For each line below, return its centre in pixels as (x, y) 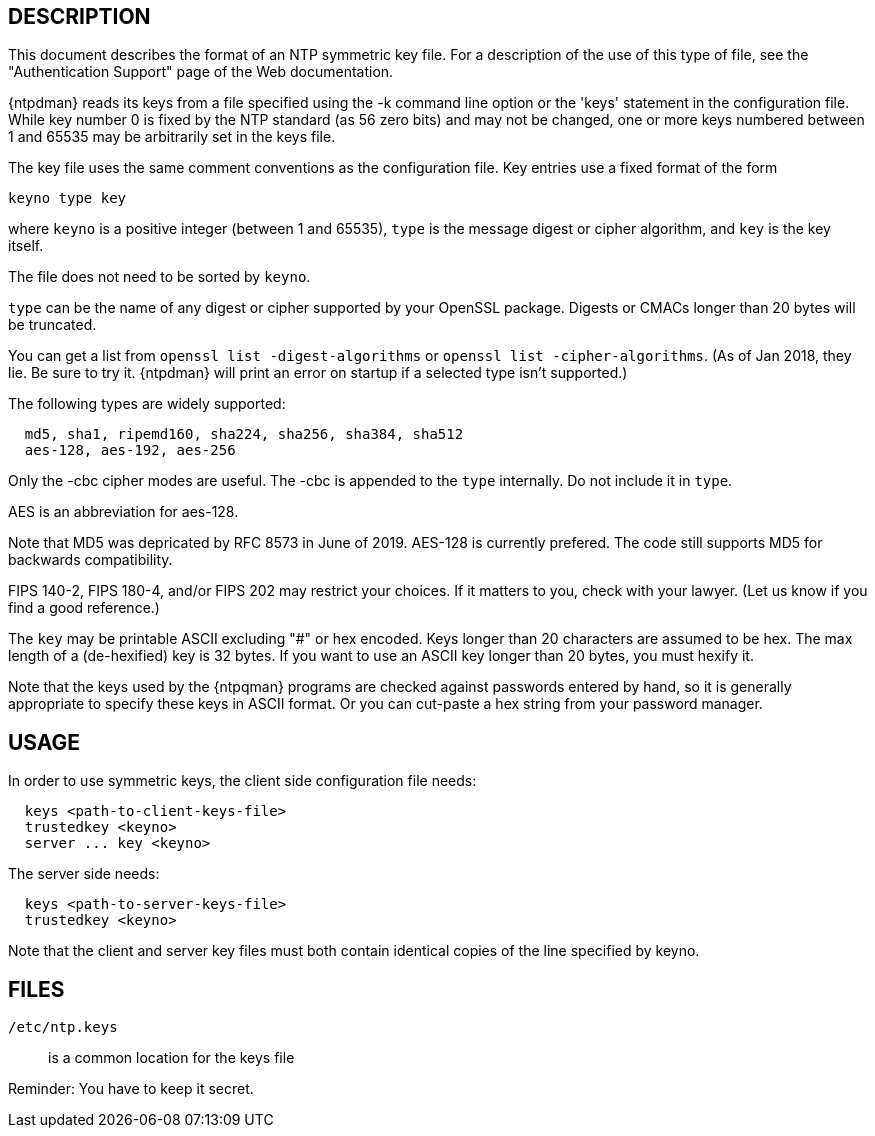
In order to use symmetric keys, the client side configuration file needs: (242, 781)
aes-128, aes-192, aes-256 (130, 450)
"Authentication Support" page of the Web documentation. (201, 72)
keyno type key (67, 198)
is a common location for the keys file (171, 1058)
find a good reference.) (84, 608)
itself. (26, 246)
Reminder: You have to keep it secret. (131, 1089)
